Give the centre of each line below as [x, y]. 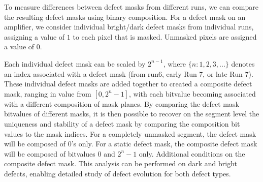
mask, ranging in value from [48, 93]
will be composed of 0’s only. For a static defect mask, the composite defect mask [131, 144]
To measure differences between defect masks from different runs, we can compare [131, 7]
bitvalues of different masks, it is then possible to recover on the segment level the [132, 114]
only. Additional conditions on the [192, 153]
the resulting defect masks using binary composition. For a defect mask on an [125, 17]
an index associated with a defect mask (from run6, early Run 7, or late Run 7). [129, 73]
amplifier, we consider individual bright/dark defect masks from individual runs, [129, 27]
